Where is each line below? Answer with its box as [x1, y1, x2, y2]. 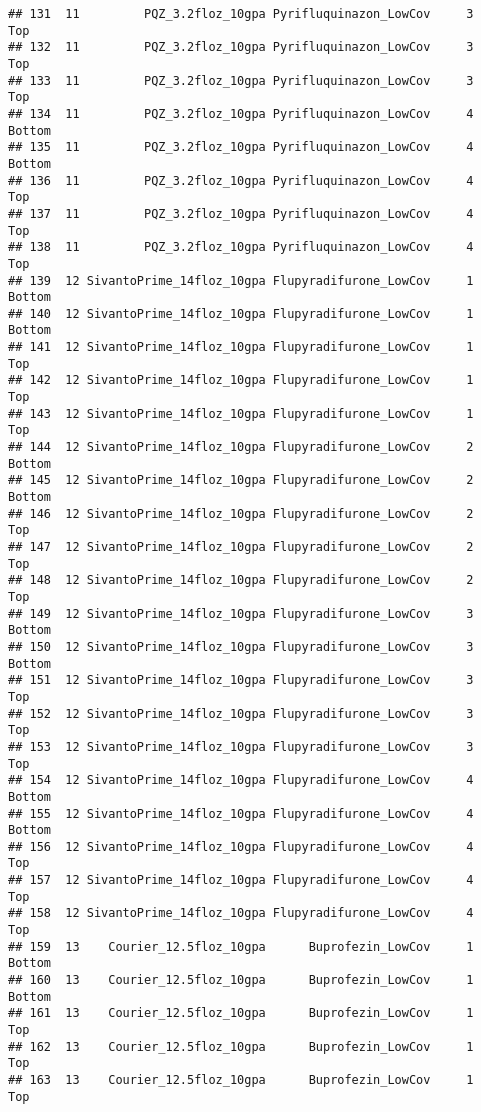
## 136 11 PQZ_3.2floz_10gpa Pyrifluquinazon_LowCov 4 [8, 173, 474, 188]
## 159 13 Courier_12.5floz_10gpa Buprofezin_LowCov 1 [8, 939, 474, 954]
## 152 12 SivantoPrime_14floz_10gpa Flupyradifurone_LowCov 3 [8, 706, 474, 721]
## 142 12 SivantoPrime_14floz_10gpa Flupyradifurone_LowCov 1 [8, 373, 474, 388]
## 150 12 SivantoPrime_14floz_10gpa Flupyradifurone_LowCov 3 [8, 639, 474, 654]
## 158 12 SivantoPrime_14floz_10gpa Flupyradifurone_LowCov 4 [8, 906, 474, 921]
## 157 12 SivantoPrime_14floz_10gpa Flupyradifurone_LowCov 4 [8, 873, 474, 888]
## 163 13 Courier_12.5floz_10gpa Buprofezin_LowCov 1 [8, 1073, 474, 1087]
